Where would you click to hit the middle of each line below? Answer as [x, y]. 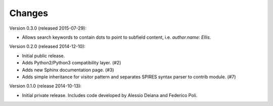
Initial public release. [43, 56]
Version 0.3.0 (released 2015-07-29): [48, 28]
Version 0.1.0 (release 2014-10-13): [45, 86]
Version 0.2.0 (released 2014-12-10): [48, 46]
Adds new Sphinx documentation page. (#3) [68, 70]
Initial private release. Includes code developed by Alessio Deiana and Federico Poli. [110, 95]
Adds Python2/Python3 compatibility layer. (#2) [72, 63]
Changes [29, 13]
